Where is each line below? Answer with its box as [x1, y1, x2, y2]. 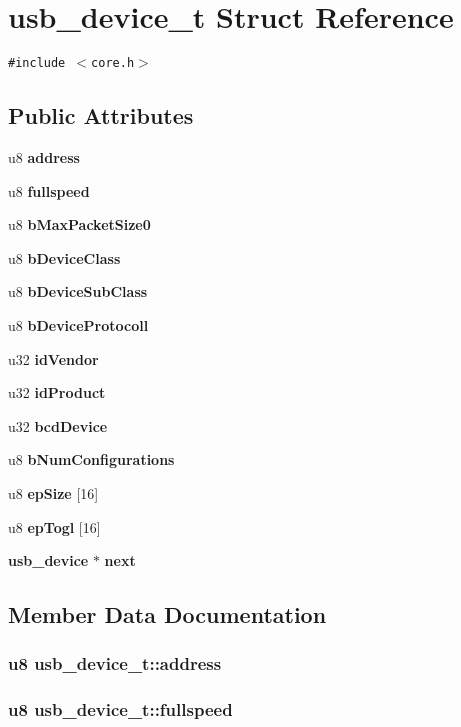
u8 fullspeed [8, 180, 90, 201]
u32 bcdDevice [8, 415, 108, 436]
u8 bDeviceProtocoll [8, 314, 149, 335]
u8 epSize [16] [8, 482, 99, 503]
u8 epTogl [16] [8, 516, 101, 537]
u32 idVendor [8, 348, 99, 369]
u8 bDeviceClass [8, 247, 121, 268]
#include [8, 56, 66, 71]
